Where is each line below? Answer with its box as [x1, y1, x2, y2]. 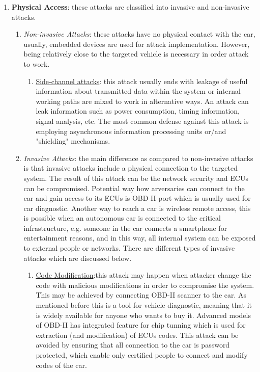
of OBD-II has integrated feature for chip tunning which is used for [36, 320, 246, 330]
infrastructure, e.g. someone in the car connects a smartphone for [23, 222, 227, 233]
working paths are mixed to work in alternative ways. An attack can [36, 95, 249, 106]
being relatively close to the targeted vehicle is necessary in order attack [23, 48, 249, 59]
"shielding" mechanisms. [36, 136, 110, 146]
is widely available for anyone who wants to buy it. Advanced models [36, 309, 251, 320]
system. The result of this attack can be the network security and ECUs [23, 172, 248, 183]
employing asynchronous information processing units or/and [36, 125, 226, 136]
